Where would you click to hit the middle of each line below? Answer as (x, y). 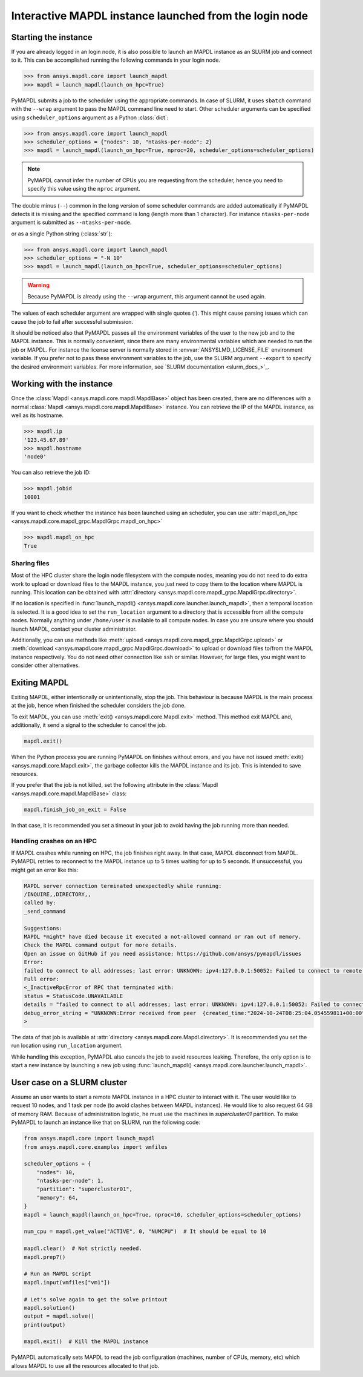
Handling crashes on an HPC (54, 841)
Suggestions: (43, 928)
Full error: (42, 979)
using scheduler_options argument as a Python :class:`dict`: (90, 117)
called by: (40, 903)
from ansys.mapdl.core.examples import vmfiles (96, 1147)
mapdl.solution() (50, 1308)
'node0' (35, 457)
